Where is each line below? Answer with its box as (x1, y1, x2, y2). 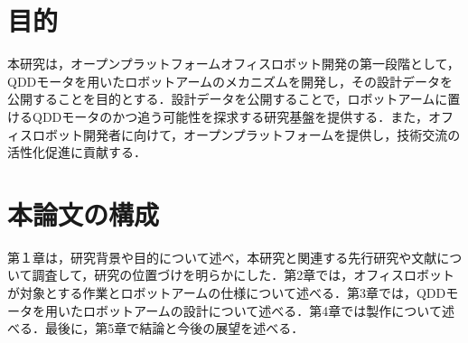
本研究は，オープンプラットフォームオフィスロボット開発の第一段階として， (7, 54, 460, 73)
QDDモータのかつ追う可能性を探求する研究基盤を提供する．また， (32, 107, 429, 125)
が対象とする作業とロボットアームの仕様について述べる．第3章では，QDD (7, 283, 446, 301)
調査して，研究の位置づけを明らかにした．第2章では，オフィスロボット (32, 265, 454, 284)
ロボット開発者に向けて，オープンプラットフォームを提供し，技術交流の (32, 125, 461, 144)
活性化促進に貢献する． (7, 143, 146, 162)
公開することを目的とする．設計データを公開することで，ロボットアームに (7, 89, 448, 108)
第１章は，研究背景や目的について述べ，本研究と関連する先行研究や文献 (7, 247, 437, 266)
